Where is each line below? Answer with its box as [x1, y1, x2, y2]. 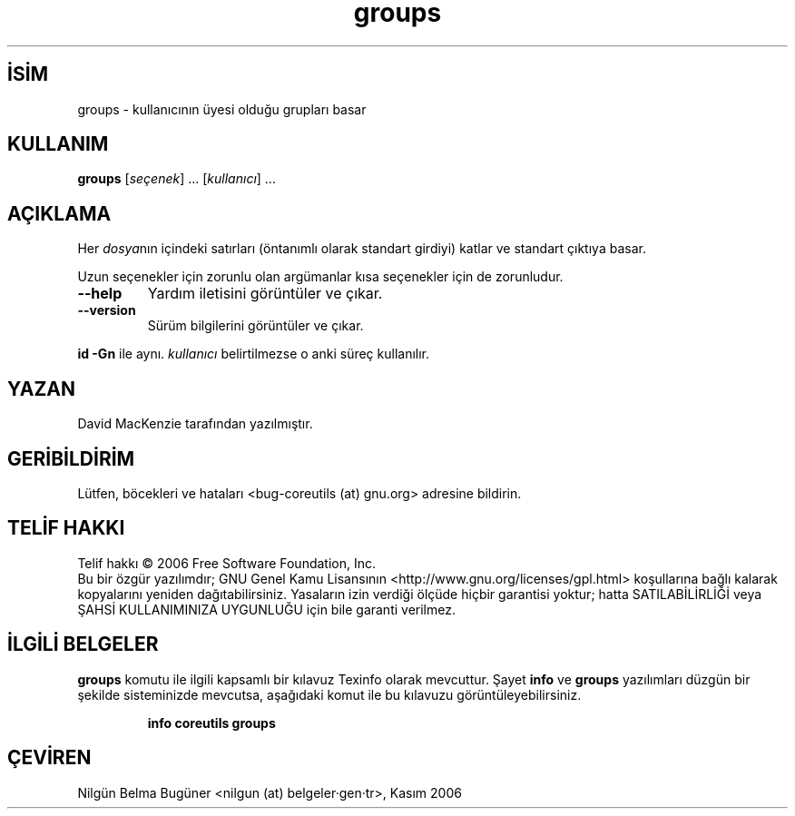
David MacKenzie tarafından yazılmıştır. [77, 416, 313, 432]
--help [77, 284, 123, 303]
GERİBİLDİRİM [7, 447, 135, 470]
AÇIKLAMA [7, 202, 112, 225]
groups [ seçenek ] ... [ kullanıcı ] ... [77, 171, 276, 187]
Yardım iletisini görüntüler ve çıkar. [147, 284, 383, 303]
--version [77, 302, 136, 319]
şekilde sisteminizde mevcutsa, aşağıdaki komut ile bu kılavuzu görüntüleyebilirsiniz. [77, 686, 582, 703]
